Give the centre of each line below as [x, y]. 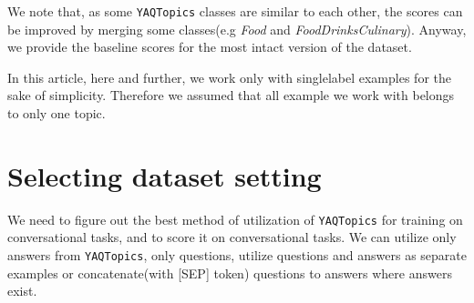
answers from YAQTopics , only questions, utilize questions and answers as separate [237, 255]
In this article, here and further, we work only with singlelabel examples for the [229, 77]
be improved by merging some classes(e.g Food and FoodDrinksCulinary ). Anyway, [237, 29]
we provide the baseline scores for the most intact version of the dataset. [210, 47]
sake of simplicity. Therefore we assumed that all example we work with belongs [231, 95]
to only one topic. [57, 113]
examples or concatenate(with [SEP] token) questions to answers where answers [230, 273]
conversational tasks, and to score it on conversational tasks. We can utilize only [232, 237]
